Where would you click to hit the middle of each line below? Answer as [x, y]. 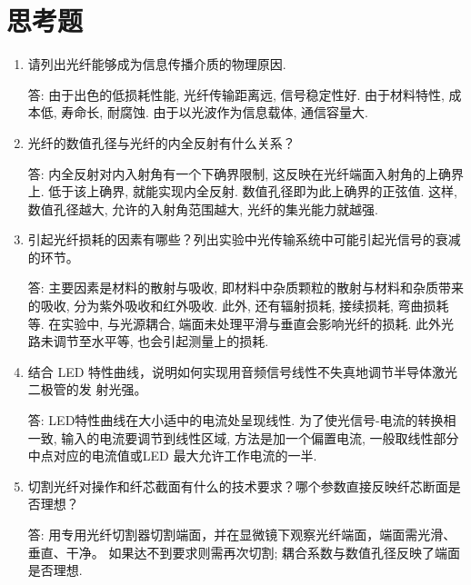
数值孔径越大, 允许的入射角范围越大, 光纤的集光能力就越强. [203, 208]
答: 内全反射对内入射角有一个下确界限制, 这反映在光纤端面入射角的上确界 [246, 173]
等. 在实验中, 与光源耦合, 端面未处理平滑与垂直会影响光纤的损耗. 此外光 [241, 323]
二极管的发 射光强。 [87, 389]
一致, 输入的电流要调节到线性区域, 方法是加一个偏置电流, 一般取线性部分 [243, 437]
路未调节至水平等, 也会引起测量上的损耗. [148, 341]
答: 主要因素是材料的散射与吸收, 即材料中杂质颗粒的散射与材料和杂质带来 [246, 288]
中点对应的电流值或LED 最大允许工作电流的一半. [172, 456]
